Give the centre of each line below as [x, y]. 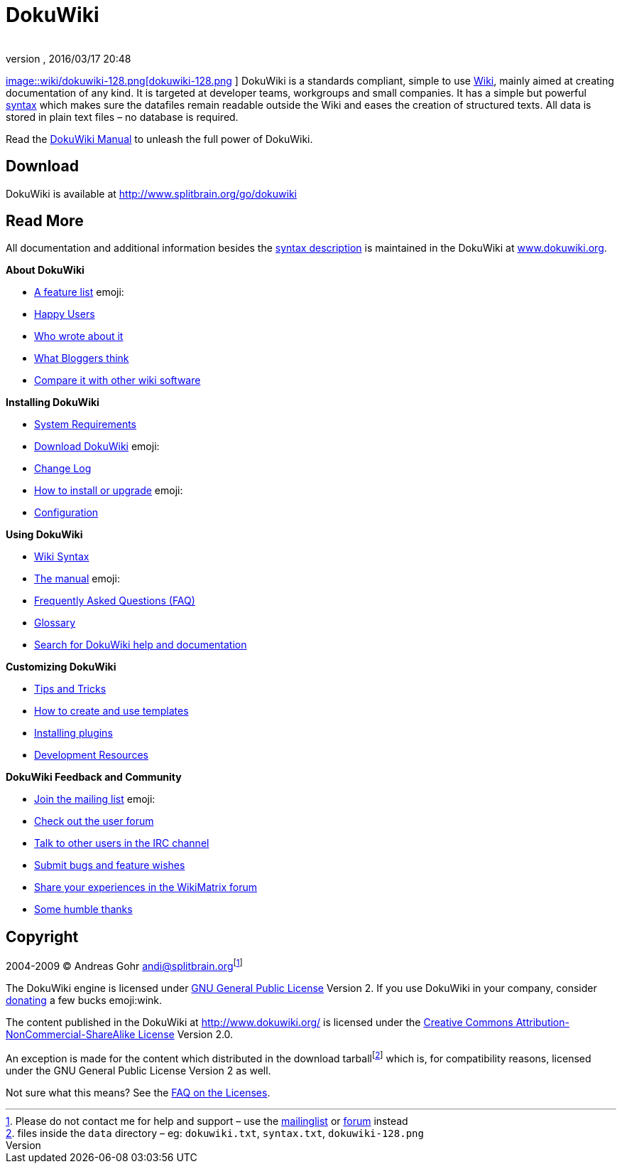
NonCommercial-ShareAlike [71, 1034]
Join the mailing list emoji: [95, 799]
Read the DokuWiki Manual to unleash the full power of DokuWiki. [159, 139]
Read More [45, 221]
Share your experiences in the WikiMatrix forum [146, 887]
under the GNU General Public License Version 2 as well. [138, 1070]
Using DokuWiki [44, 535]
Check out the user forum [94, 821]
